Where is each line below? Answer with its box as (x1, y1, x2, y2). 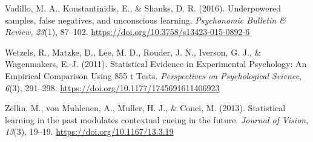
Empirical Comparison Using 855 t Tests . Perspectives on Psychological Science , (5, 69, 302, 82)
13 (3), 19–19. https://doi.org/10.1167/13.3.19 (5, 125, 174, 138)
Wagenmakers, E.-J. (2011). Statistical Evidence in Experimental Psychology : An (5, 57, 307, 70)
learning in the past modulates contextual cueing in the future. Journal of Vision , (5, 113, 309, 126)
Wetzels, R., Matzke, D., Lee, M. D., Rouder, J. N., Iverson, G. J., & (5, 45, 262, 58)
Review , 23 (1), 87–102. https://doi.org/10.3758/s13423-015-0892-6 (5, 25, 250, 38)
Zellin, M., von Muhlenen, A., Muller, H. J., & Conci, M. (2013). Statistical (5, 102, 286, 114)
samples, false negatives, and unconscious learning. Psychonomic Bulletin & (5, 13, 286, 26)
